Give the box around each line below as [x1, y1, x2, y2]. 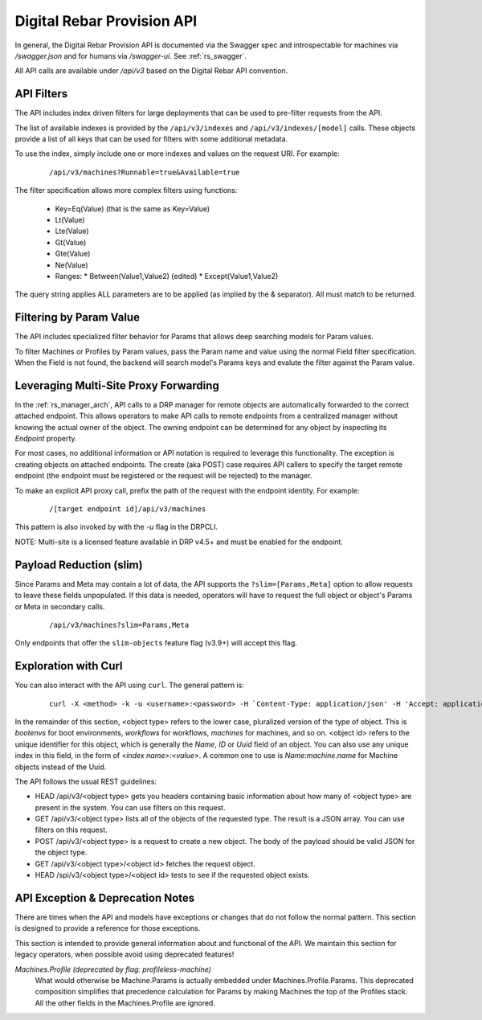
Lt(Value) [55, 215, 85, 224]
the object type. [35, 848, 88, 858]
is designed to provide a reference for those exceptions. [14, 924, 201, 933]
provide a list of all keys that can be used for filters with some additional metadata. [14, 134, 288, 144]
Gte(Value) [55, 249, 91, 259]
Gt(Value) [55, 237, 87, 247]
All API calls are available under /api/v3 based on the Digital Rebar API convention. [14, 66, 288, 76]
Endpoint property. [14, 434, 77, 444]
